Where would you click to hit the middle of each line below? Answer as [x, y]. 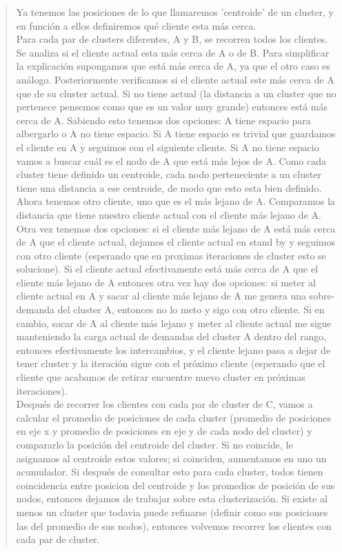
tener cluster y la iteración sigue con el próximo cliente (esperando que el [171, 363]
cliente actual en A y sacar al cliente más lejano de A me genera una [161, 296]
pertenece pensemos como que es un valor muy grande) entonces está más [172, 107]
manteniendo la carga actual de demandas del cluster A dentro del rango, [171, 336]
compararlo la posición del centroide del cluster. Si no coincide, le [154, 444]
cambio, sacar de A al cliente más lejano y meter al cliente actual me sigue [174, 323]
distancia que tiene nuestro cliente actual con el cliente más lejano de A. [169, 214]
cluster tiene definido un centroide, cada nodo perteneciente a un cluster [169, 174]
